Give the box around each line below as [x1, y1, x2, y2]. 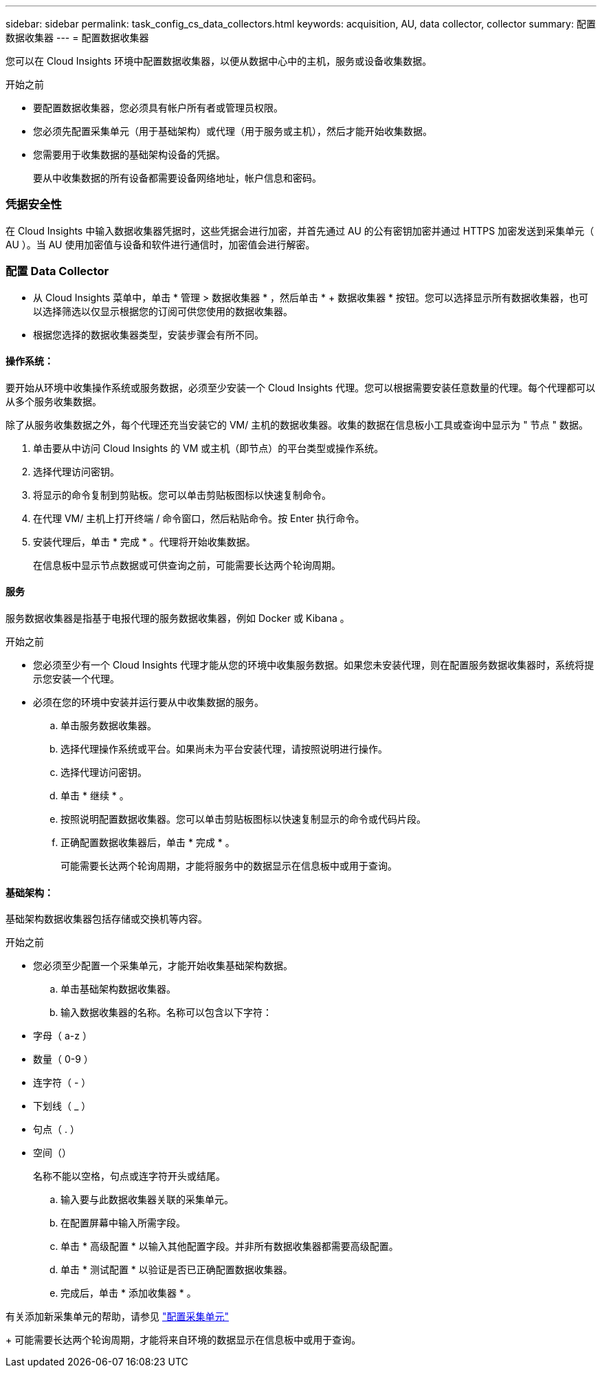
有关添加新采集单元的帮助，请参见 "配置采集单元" [5, 1310, 229, 1323]
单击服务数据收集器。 [60, 719, 157, 731]
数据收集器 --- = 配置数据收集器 [5, 32, 149, 43]
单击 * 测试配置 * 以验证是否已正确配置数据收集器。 [60, 1264, 293, 1276]
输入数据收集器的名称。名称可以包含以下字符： [60, 1006, 272, 1019]
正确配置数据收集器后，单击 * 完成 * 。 [60, 836, 235, 848]
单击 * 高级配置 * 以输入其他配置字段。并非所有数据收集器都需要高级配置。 [60, 1240, 399, 1253]
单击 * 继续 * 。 [60, 789, 129, 801]
